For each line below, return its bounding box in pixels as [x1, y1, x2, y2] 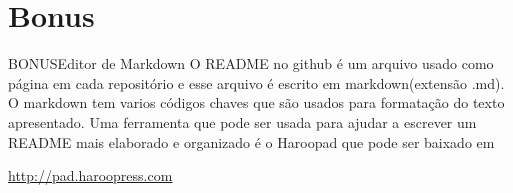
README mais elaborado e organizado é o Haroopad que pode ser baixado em [8, 131, 495, 152]
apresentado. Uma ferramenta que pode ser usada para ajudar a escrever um [8, 111, 477, 132]
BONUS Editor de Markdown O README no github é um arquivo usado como [8, 53, 494, 74]
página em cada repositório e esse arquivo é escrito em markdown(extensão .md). [8, 72, 505, 93]
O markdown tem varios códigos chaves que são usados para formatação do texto [8, 92, 505, 113]
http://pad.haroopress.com [8, 165, 173, 186]
